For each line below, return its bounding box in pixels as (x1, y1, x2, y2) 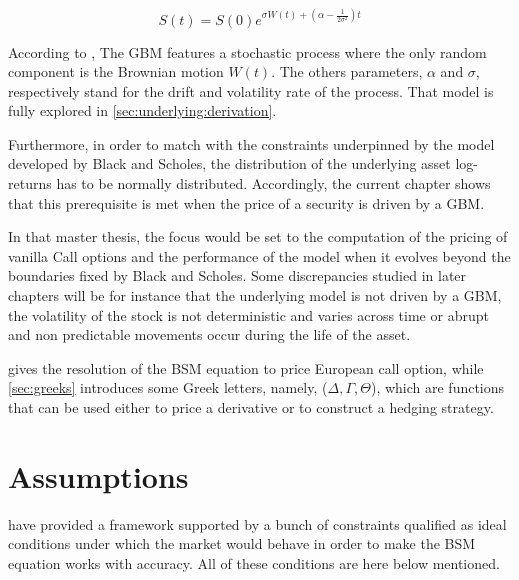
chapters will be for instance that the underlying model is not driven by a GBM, (8, 285, 502, 306)
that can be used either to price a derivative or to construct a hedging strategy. (8, 397, 494, 417)
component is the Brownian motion (8, 61, 224, 82)
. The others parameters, (271, 61, 423, 82)
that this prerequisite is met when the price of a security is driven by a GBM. (8, 192, 485, 213)
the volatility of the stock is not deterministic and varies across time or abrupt (8, 304, 489, 325)
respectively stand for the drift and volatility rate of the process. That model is (8, 80, 494, 101)
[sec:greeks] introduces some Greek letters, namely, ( (8, 377, 328, 398)
